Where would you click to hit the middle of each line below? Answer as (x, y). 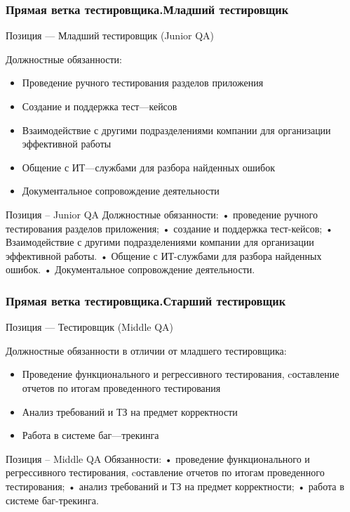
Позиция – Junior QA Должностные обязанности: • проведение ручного (162, 214)
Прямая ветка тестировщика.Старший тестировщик (146, 300)
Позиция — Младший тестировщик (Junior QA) (110, 35)
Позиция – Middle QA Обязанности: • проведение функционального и (158, 458)
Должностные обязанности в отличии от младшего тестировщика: (146, 350)
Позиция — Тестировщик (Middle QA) (89, 327)
